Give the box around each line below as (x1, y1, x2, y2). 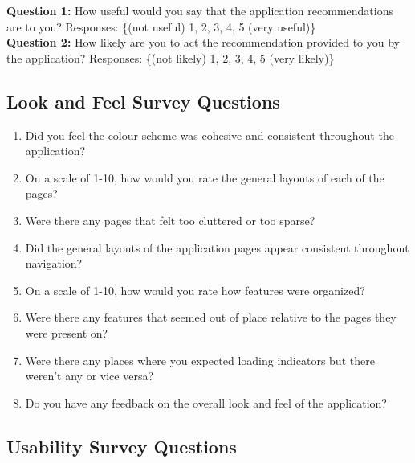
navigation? (25, 255, 83, 272)
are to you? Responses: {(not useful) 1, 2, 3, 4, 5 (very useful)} (6, 18, 316, 35)
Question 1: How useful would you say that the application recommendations (6, 2, 393, 18)
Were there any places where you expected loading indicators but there (25, 351, 375, 368)
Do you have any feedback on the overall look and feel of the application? (25, 394, 387, 411)
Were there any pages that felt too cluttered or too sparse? (25, 211, 315, 228)
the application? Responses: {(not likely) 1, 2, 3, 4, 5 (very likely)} (6, 49, 335, 66)
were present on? (25, 324, 108, 341)
